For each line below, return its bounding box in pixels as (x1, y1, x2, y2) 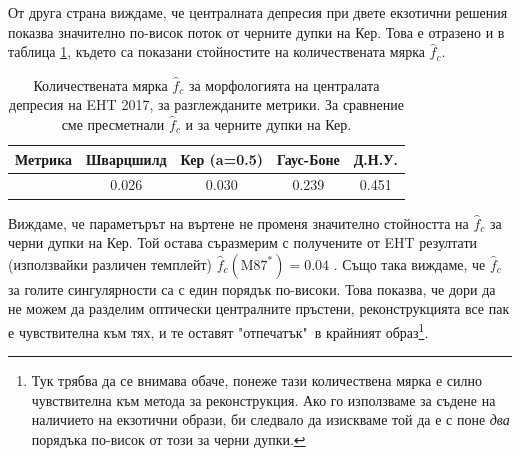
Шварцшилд (86, 148, 167, 169)
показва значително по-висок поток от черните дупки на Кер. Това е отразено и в (8, 21, 505, 42)
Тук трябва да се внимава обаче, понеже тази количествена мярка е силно (31, 370, 482, 391)
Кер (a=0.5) (180, 148, 264, 169)
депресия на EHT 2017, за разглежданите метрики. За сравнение (9, 94, 404, 115)
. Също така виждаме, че (333, 253, 486, 274)
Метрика (15, 148, 72, 169)
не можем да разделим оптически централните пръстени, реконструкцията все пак (8, 298, 510, 319)
